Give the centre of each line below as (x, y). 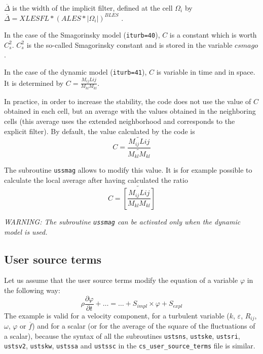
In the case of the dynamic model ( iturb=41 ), (76, 72)
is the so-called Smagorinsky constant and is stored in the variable (129, 44)
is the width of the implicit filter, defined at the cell (92, 8)
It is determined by (34, 83)
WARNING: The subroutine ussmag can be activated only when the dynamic (122, 221)
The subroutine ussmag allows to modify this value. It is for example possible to (128, 170)
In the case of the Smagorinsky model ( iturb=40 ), (82, 35)
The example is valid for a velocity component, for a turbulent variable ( (117, 315)
